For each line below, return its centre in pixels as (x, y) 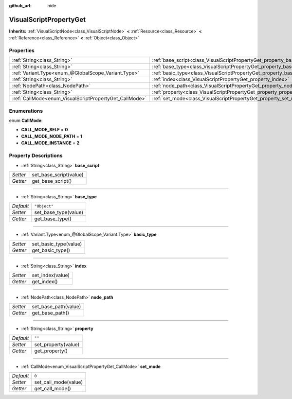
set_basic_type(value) (57, 244)
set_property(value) (57, 344)
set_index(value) (51, 276)
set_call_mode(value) (59, 382)
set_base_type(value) (59, 212)
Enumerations (26, 111)
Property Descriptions (36, 156)
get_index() (45, 282)
